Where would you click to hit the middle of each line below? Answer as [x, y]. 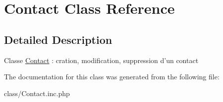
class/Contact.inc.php [37, 93]
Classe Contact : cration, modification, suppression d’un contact [101, 60]
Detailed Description [58, 39]
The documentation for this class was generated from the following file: [112, 77]
